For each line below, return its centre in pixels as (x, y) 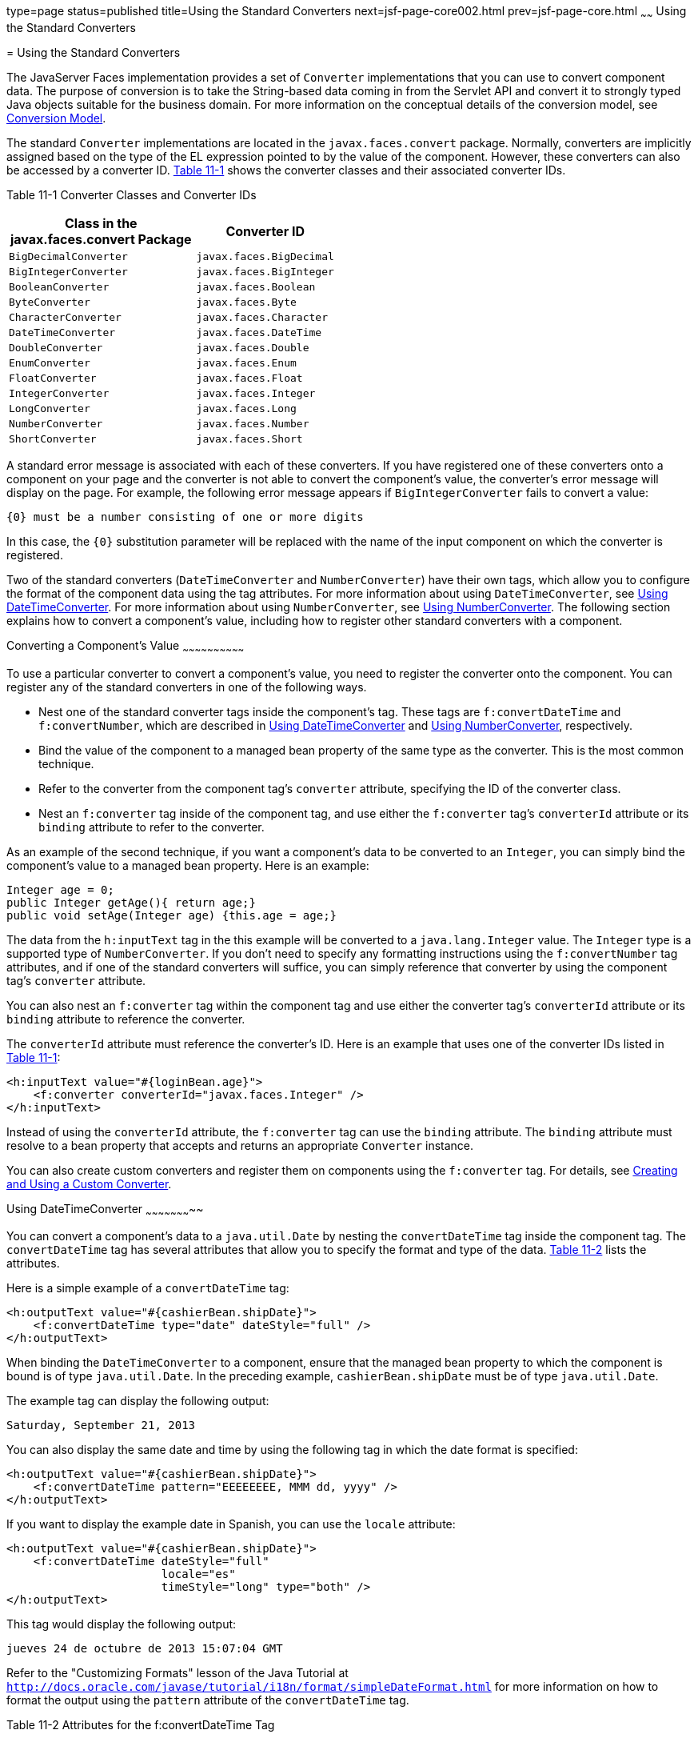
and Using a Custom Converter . (89, 1183)
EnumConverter (50, 362)
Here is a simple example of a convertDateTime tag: (148, 1288)
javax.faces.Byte (246, 302)
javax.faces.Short (249, 439)
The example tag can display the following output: (138, 1401)
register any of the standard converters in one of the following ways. (187, 687)
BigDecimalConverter (68, 256)
